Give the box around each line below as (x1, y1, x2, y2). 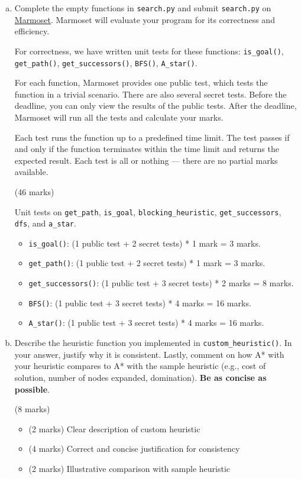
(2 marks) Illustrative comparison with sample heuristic (28, 462, 231, 474)
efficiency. (14, 25, 50, 37)
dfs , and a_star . (14, 217, 76, 229)
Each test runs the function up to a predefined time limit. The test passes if (14, 131, 290, 143)
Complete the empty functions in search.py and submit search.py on (14, 2, 271, 14)
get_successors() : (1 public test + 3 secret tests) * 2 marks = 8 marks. (28, 277, 294, 289)
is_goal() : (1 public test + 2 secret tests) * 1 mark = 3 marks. (28, 237, 261, 249)
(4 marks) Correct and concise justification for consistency (28, 442, 240, 455)
